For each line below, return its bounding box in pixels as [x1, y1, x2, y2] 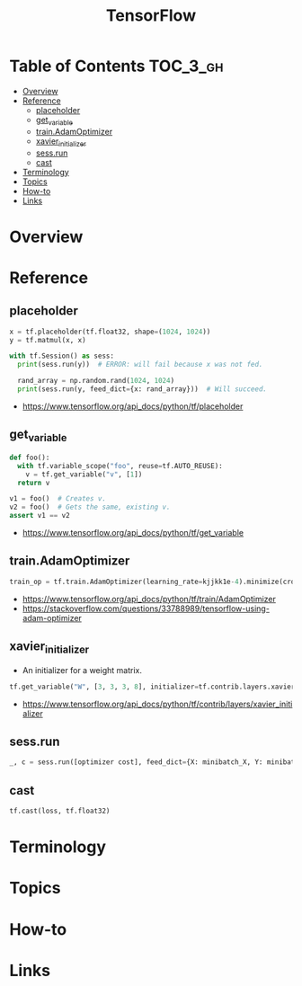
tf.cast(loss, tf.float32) [9, 806, 111, 816]
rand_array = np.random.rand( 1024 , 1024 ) [17, 377, 175, 386]
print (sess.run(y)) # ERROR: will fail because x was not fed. [17, 360, 263, 369]
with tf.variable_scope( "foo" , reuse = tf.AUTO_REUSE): [17, 461, 223, 470]
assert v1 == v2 [9, 511, 70, 520]
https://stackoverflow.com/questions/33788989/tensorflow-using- [22, 603, 270, 614]
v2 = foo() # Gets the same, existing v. [9, 502, 171, 512]
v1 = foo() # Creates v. [9, 494, 106, 503]
